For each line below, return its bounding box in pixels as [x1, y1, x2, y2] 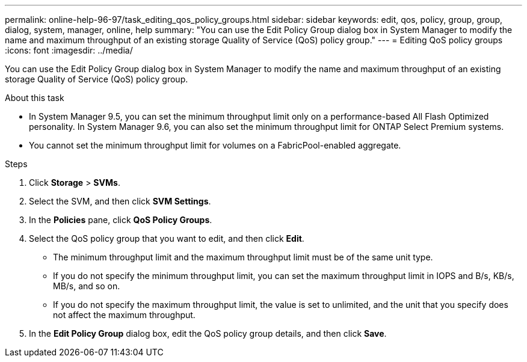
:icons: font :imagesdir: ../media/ [5, 45, 133, 55]
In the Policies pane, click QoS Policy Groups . [29, 215, 212, 225]
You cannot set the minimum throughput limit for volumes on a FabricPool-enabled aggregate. [29, 140, 401, 150]
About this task [5, 93, 64, 103]
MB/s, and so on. [53, 281, 120, 291]
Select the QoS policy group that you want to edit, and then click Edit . [29, 233, 304, 244]
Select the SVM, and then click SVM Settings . [29, 196, 211, 206]
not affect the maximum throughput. [53, 310, 196, 320]
